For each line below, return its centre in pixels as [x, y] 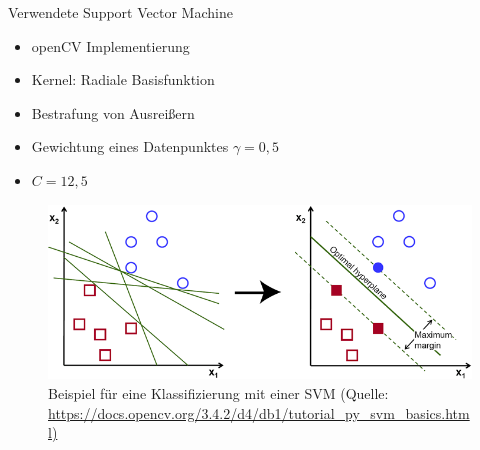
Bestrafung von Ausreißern [113, 112]
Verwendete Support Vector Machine [120, 12]
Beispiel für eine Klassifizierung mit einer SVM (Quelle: [218, 392]
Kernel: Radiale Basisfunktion [123, 79]
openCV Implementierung [110, 45]
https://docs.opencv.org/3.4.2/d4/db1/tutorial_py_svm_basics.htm [259, 412]
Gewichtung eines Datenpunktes [130, 146]
